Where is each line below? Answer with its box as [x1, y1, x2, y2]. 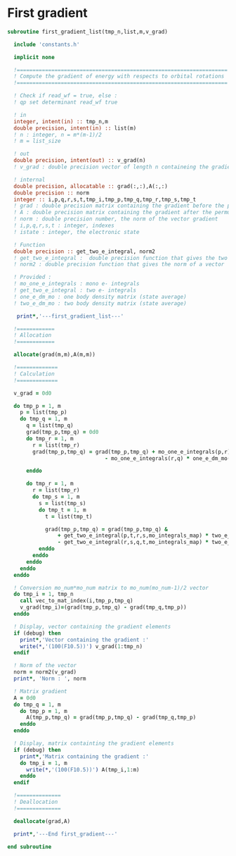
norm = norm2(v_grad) [13, 669, 77, 676]
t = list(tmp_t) [44, 513, 93, 520]
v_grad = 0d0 [13, 390, 52, 397]
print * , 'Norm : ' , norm [13, 675, 86, 683]
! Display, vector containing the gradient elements [13, 623, 171, 630]
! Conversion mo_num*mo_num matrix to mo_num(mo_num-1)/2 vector [13, 584, 209, 591]
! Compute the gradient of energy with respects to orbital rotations [13, 73, 225, 80]
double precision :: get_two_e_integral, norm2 [13, 248, 156, 255]
